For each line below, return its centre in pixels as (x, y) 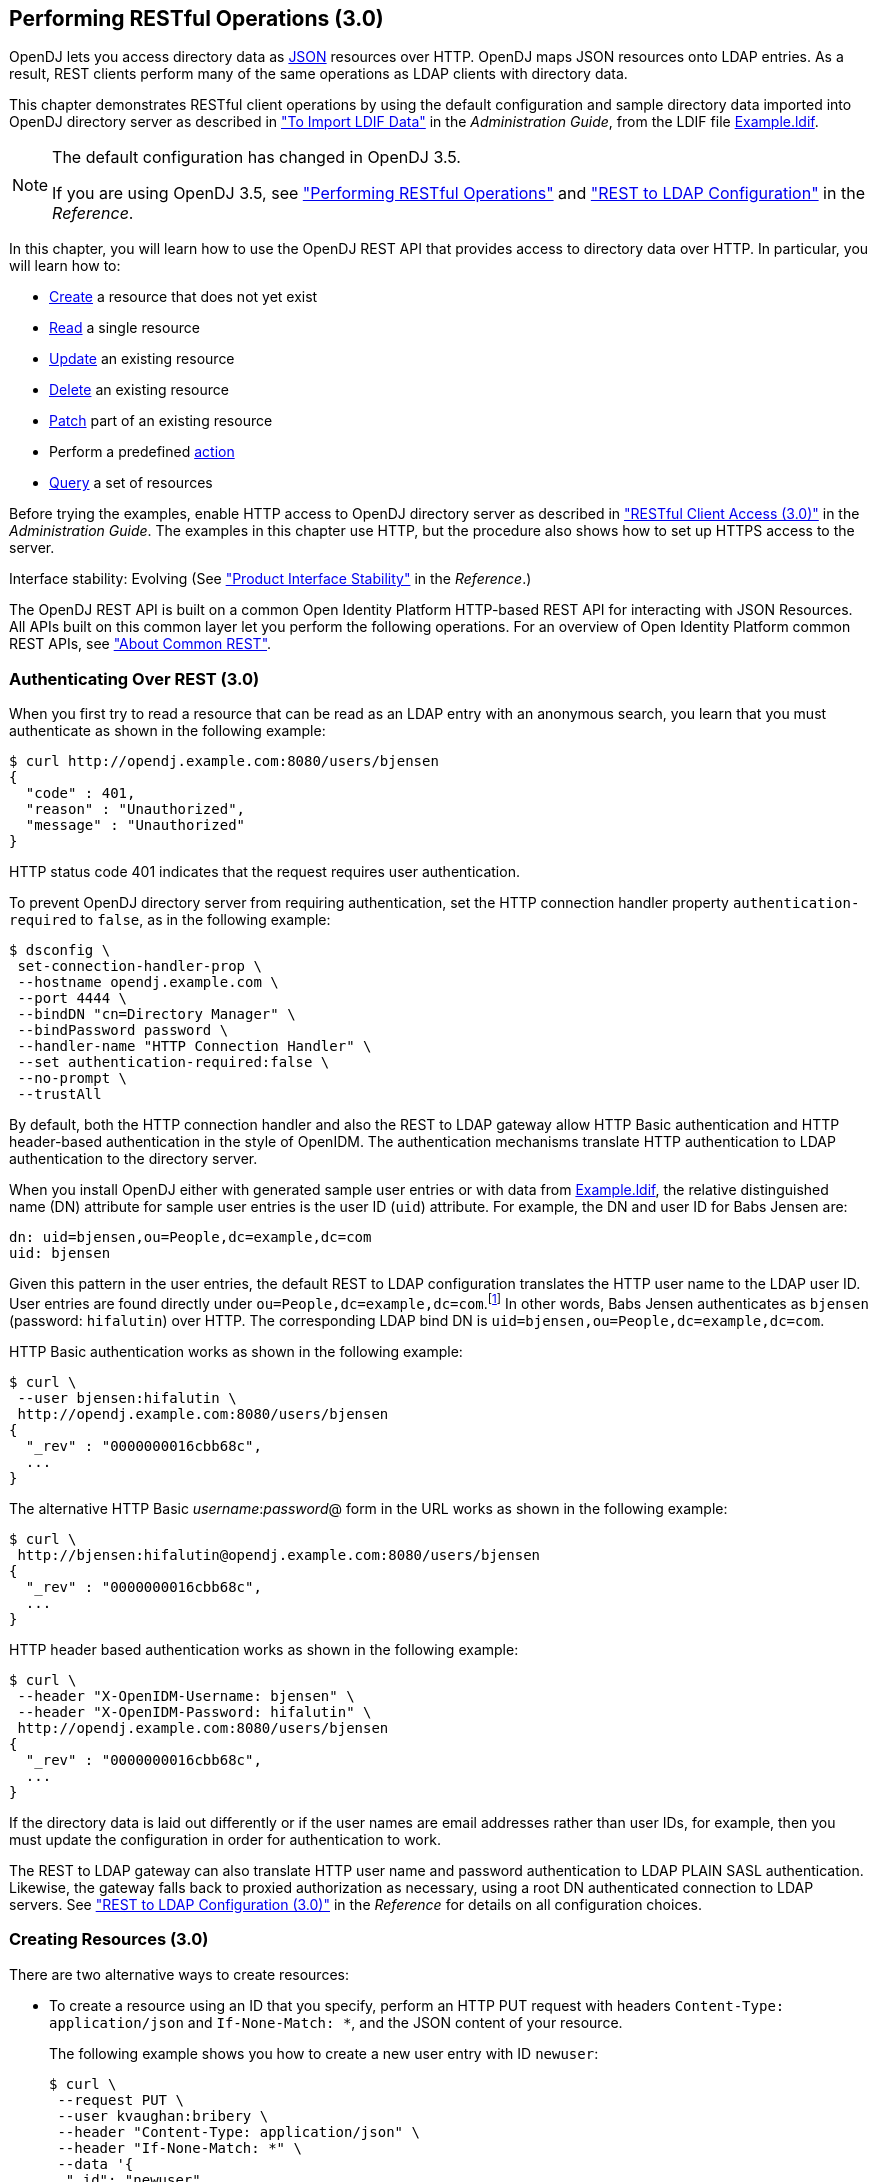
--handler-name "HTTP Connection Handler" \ (194, 1046)
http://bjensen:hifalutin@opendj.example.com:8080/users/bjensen (279, 1554)
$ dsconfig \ (60, 950)
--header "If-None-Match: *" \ (179, 2147)
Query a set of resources (131, 483)
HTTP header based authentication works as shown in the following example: (264, 1649)
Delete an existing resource (139, 390)
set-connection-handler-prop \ (139, 966)
